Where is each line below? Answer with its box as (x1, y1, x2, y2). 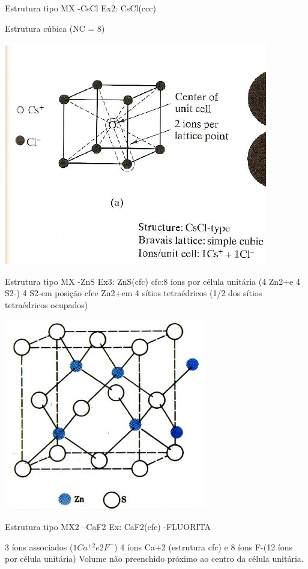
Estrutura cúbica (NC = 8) (5, 22, 105, 34)
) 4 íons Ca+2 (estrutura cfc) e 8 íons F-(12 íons (114, 540, 293, 553)
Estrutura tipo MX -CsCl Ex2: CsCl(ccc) (5, 2, 156, 14)
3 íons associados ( (5, 540, 73, 553)
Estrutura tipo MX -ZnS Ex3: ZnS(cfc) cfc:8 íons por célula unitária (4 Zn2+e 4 (5, 275, 300, 287)
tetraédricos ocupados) (5, 298, 88, 311)
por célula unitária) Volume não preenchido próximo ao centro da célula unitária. (5, 552, 304, 565)
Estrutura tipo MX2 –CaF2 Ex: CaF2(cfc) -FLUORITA (5, 520, 211, 533)
